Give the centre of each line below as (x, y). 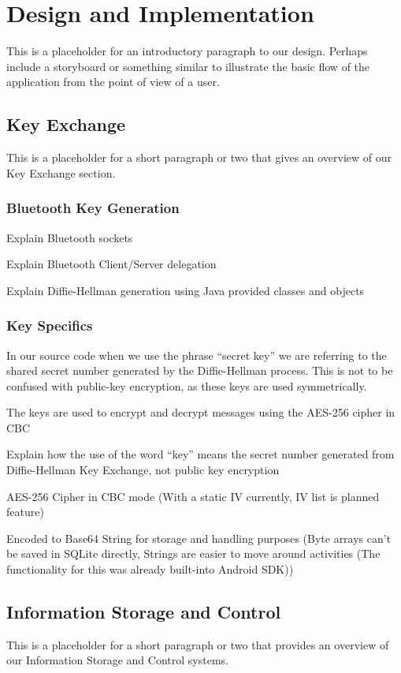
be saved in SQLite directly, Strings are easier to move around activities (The (193, 553)
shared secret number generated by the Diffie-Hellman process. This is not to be (200, 370)
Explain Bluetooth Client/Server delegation (111, 264)
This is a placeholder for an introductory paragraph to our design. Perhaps (187, 51)
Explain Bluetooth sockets (70, 237)
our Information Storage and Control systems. (117, 660)
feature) (25, 512)
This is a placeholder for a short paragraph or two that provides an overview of (198, 644)
